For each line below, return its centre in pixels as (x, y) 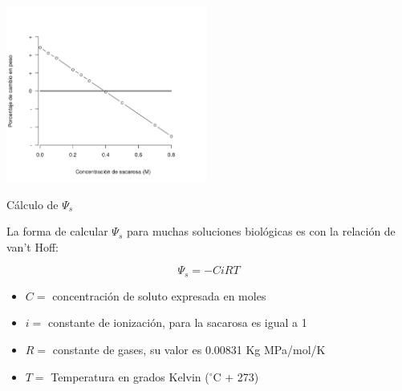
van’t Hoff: (32, 246)
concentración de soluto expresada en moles (159, 295)
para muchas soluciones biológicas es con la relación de (261, 231)
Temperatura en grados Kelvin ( (130, 376)
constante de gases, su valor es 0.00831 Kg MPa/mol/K (189, 349)
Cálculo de (32, 204)
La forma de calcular (57, 231)
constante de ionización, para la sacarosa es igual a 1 (177, 322)
